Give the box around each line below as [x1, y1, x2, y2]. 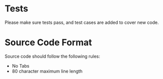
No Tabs [11, 63, 29, 69]
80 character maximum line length [11, 68, 83, 74]
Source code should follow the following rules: [4, 53, 100, 59]
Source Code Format [4, 37, 92, 48]
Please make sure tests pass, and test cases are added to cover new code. [4, 19, 159, 25]
